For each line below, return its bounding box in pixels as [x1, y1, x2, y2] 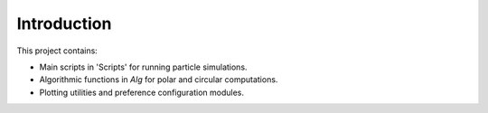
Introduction [16, 14, 112, 33]
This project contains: [16, 45, 99, 56]
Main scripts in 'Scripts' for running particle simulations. [39, 61, 248, 72]
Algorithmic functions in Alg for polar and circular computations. [39, 74, 278, 85]
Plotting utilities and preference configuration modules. [39, 87, 244, 98]
